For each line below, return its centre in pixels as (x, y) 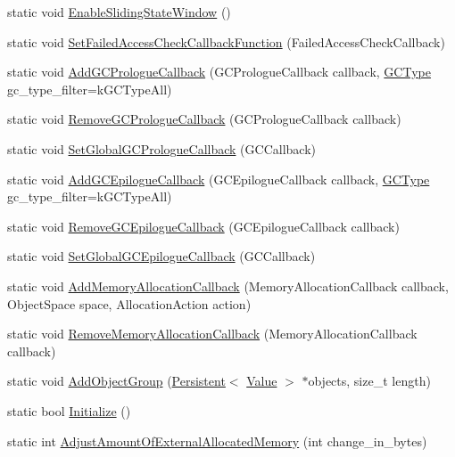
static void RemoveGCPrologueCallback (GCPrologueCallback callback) (204, 119)
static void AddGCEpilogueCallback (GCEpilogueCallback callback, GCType (219, 179)
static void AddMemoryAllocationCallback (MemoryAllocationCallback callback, (228, 286)
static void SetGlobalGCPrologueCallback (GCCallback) (161, 148)
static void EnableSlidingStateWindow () (119, 12)
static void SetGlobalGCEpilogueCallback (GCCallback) (161, 256)
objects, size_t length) (369, 381)
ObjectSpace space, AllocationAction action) (129, 303)
